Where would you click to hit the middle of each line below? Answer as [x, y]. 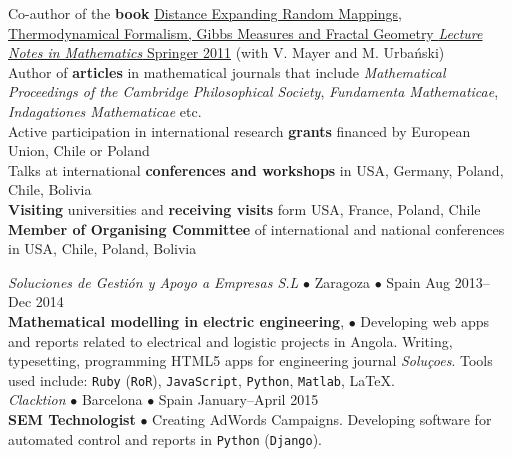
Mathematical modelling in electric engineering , [176, 320]
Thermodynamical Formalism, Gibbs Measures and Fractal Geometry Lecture [245, 32]
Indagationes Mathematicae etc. [105, 110]
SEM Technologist [72, 418]
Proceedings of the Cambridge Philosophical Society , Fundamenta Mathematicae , [253, 91]
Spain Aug [418, 281]
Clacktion [37, 399]
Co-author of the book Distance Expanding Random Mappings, [205, 13]
